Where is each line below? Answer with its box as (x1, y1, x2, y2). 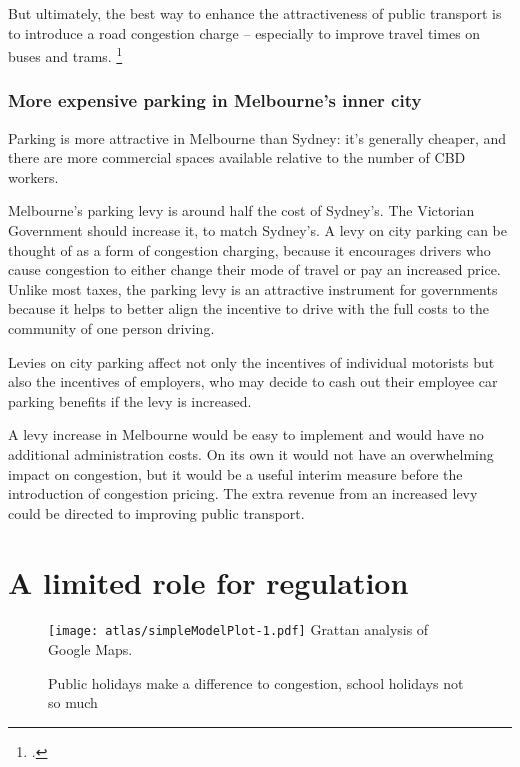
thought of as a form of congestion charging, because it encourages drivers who (8, 239, 491, 260)
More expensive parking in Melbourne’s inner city (8, 88, 422, 113)
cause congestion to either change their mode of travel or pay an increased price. (8, 259, 501, 280)
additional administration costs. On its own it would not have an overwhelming (8, 443, 494, 464)
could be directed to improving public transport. (8, 502, 305, 523)
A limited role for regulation (8, 561, 409, 602)
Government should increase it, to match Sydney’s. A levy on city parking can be (8, 220, 507, 241)
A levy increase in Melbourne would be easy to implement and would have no (8, 424, 484, 445)
